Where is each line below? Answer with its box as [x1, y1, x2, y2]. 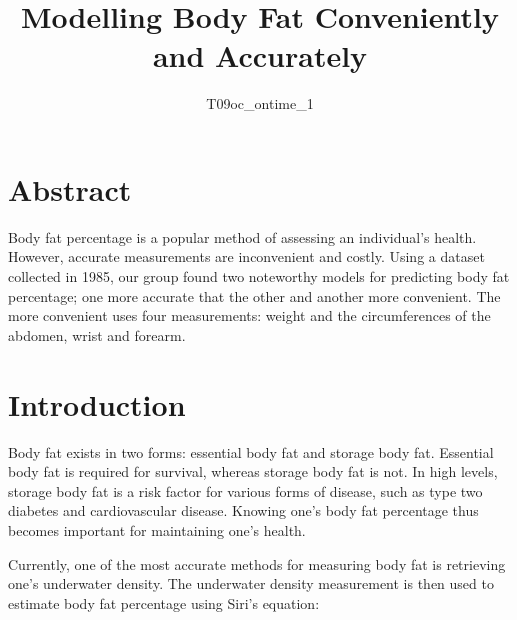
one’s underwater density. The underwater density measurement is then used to [8, 573, 494, 594]
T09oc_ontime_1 [206, 93, 314, 114]
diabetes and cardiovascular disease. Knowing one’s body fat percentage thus [8, 500, 479, 521]
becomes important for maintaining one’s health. [8, 519, 306, 540]
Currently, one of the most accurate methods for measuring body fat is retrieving [8, 553, 506, 574]
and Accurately [152, 35, 368, 76]
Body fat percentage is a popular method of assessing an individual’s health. [8, 226, 477, 247]
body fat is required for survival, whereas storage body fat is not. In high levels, [8, 461, 498, 482]
